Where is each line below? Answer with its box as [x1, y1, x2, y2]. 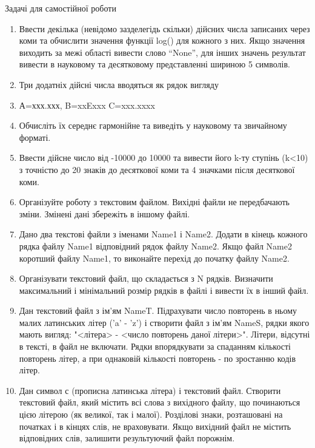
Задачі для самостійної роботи [5, 2, 116, 14]
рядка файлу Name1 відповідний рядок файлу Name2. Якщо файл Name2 [19, 239, 292, 252]
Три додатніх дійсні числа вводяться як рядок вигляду [19, 78, 219, 90]
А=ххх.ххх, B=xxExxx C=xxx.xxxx [19, 98, 155, 111]
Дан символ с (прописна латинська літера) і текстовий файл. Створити [19, 384, 281, 396]
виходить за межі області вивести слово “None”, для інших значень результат [19, 46, 306, 58]
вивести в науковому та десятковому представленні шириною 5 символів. [19, 58, 290, 70]
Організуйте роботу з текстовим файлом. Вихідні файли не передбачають [19, 195, 290, 208]
